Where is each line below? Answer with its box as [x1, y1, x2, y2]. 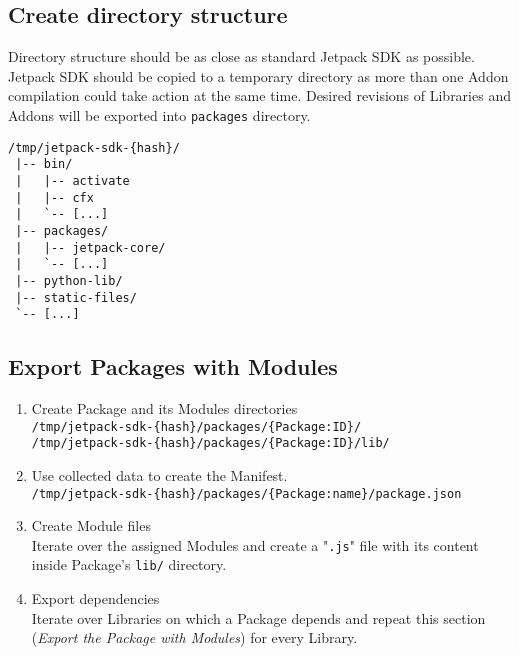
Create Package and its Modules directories [31, 398, 298, 419]
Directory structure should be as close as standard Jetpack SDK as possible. [8, 46, 475, 67]
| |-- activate [15, 173, 130, 188]
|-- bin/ [15, 157, 73, 172]
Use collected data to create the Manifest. [31, 464, 288, 485]
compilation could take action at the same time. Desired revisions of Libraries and [8, 85, 511, 106]
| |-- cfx [15, 190, 94, 205]
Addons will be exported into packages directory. [8, 104, 311, 125]
